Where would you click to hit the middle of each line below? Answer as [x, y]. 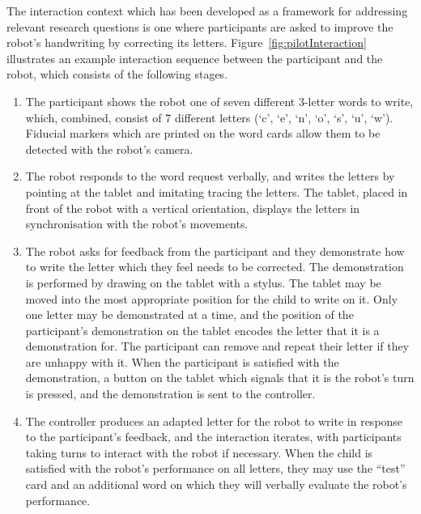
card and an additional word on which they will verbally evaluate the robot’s [216, 484]
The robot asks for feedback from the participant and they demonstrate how [215, 251]
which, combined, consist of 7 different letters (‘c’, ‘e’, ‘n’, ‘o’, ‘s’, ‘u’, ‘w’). [209, 117]
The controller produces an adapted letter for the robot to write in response [214, 421]
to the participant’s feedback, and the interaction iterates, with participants [213, 437]
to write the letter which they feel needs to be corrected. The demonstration [215, 267]
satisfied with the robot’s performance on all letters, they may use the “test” [215, 468]
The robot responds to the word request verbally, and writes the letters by [210, 176]
